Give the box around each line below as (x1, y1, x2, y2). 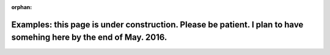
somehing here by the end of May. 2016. (11, 32, 167, 43)
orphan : (11, 4, 32, 10)
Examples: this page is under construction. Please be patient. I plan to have (11, 19, 304, 30)
